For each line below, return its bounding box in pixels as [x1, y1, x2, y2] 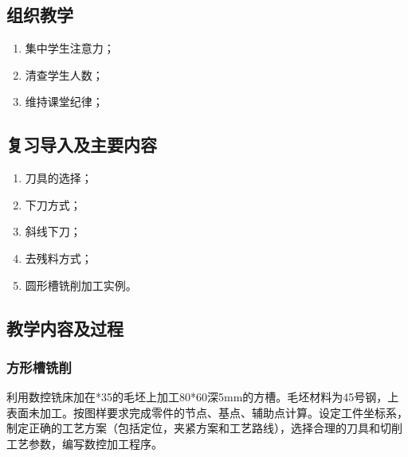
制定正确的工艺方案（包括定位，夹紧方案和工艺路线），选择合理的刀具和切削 [6, 420, 402, 436]
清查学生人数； [25, 66, 104, 83]
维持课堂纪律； [25, 93, 104, 110]
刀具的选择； [25, 170, 92, 186]
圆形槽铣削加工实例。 [25, 276, 137, 293]
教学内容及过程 [6, 315, 124, 340]
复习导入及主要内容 [6, 132, 157, 157]
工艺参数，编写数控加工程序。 [6, 435, 163, 451]
